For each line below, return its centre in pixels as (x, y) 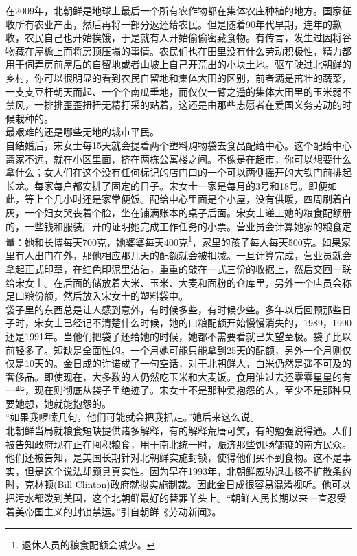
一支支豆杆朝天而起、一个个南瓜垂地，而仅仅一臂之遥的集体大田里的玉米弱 (174, 91)
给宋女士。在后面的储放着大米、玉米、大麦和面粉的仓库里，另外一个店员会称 (178, 282)
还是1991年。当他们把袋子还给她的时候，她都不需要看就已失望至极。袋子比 (174, 336)
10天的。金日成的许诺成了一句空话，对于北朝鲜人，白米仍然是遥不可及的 (188, 363)
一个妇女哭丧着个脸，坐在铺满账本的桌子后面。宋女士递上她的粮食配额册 (188, 212)
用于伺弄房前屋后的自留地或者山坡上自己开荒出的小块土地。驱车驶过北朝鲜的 (178, 64)
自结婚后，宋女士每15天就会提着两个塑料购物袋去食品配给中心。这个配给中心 (178, 145)
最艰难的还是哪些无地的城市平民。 (82, 132)
